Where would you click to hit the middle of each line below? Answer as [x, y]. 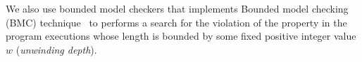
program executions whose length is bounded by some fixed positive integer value [181, 36]
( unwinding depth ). [56, 49]
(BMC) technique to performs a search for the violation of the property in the [176, 22]
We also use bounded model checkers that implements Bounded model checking [177, 8]
